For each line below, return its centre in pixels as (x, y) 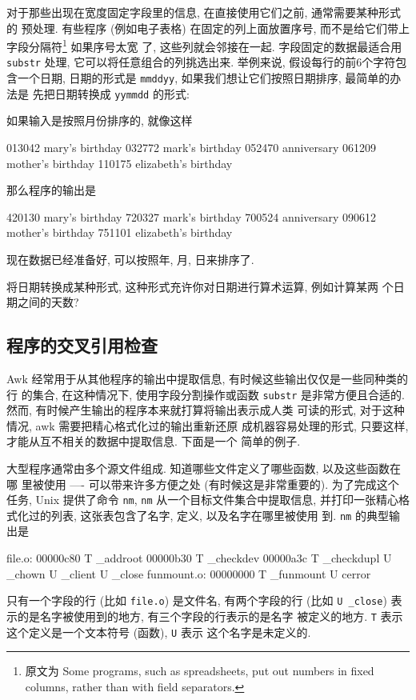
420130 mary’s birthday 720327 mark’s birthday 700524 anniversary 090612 (192, 216)
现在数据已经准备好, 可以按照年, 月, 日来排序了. (130, 259)
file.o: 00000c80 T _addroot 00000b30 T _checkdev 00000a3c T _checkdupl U (199, 558)
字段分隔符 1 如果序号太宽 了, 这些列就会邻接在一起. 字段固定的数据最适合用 (204, 45)
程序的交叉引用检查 (82, 345)
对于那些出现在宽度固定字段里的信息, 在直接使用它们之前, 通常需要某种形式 (204, 12)
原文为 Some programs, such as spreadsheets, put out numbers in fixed (200, 671)
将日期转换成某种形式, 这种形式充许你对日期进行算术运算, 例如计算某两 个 (200, 286)
